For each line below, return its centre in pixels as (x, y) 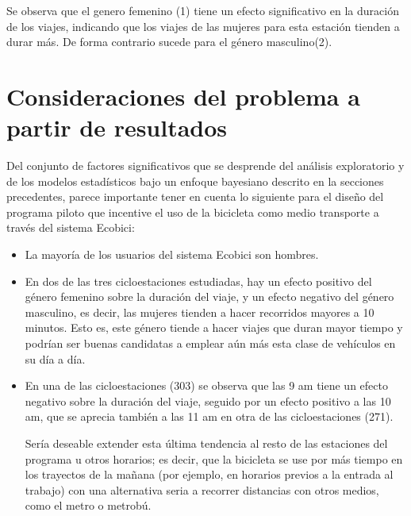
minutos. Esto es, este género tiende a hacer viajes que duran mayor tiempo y (214, 327)
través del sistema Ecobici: (71, 227)
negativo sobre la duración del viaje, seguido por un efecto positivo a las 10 (208, 400)
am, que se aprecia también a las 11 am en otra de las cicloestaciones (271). (209, 416)
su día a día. (55, 358)
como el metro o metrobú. (88, 505)
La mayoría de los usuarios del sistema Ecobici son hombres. (172, 254)
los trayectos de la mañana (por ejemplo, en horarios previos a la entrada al (209, 474)
